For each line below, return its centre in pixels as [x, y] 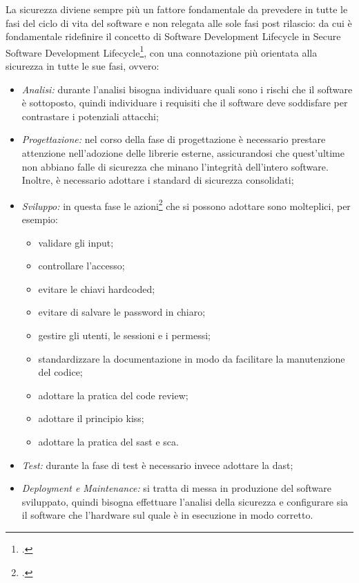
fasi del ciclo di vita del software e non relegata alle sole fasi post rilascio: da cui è [179, 22]
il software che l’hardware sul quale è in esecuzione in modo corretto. [167, 515]
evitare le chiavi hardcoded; [97, 288]
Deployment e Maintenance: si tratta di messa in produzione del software [176, 488]
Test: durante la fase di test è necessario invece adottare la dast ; [157, 465]
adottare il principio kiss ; [91, 418]
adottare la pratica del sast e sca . [108, 441]
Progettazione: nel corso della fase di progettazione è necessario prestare [174, 139]
